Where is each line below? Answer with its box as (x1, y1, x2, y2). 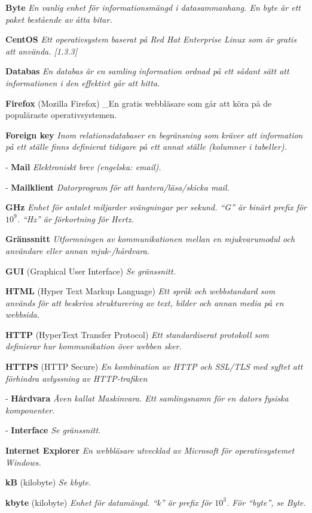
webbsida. (5, 308, 40, 321)
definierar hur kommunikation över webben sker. (5, 340, 182, 352)
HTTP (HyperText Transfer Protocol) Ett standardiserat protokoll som (5, 328, 269, 340)
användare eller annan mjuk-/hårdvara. (5, 244, 150, 256)
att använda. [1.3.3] (5, 44, 78, 57)
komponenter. (5, 403, 55, 416)
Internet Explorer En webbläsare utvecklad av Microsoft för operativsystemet (5, 444, 295, 457)
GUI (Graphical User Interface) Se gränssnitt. (5, 264, 176, 277)
